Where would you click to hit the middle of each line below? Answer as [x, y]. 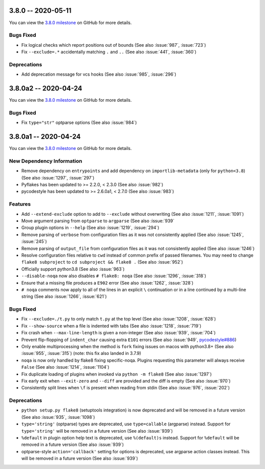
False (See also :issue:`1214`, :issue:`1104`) [66, 367]
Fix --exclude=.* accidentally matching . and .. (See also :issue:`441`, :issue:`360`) [109, 52]
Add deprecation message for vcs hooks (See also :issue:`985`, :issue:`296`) [99, 74]
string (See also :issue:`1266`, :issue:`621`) [64, 296]
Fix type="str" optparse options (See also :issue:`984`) [79, 122]
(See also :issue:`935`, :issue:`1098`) [58, 417]
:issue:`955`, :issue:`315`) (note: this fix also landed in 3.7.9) [81, 353]
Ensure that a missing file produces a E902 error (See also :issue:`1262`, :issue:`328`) [107, 283]
